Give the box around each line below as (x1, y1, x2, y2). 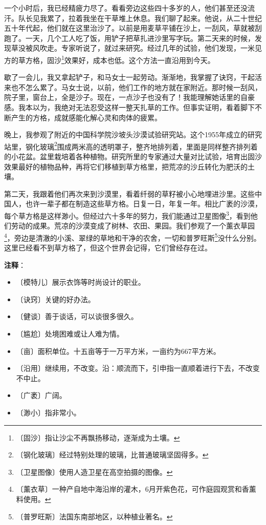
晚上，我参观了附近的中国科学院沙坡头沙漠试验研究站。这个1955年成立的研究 (4, 129, 262, 140)
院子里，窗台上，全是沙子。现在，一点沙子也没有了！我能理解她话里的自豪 (4, 92, 255, 102)
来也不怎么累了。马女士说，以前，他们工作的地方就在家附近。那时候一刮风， (4, 81, 262, 92)
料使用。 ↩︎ (16, 494, 51, 504)
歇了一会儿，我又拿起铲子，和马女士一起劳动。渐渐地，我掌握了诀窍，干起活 (4, 72, 262, 82)
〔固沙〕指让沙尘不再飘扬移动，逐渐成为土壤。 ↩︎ (16, 432, 180, 443)
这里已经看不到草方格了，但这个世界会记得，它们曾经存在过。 (4, 242, 212, 253)
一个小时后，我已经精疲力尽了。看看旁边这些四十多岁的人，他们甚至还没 (4, 3, 248, 13)
